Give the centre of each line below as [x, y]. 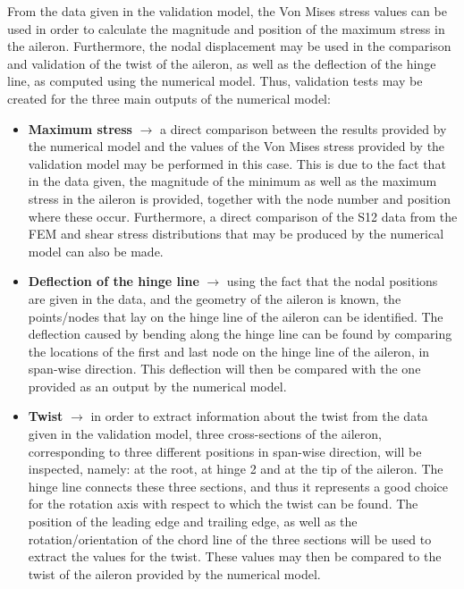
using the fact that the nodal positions [332, 281]
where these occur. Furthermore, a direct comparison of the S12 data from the [243, 216]
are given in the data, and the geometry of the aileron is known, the [215, 298]
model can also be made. [96, 251]
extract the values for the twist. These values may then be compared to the [235, 556]
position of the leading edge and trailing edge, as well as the [193, 522]
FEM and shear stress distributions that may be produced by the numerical [236, 234]
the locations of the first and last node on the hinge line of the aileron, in [229, 351]
